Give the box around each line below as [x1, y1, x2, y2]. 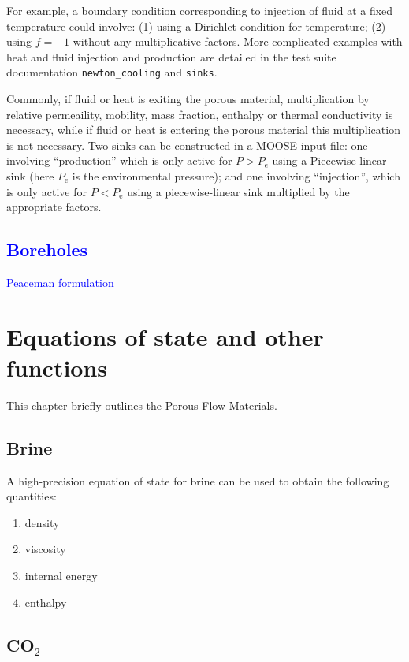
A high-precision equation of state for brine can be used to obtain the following [6, 472, 389, 489]
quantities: [6, 488, 57, 504]
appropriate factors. [6, 199, 102, 215]
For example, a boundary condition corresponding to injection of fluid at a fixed [6, 2, 393, 18]
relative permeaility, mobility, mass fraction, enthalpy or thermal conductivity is [6, 106, 393, 122]
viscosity [24, 541, 66, 557]
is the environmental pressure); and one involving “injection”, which [72, 168, 400, 184]
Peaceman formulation [6, 273, 114, 290]
